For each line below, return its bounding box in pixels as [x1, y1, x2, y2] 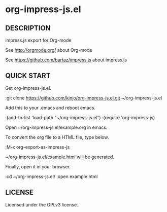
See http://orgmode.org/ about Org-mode [5, 47, 92, 53]
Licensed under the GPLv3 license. [5, 201, 78, 207]
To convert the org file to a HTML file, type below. [5, 134, 109, 140]
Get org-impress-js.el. [5, 85, 52, 91]
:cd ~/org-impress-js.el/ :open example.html [5, 173, 98, 180]
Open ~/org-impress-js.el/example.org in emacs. [5, 124, 108, 130]
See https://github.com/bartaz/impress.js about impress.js [5, 57, 127, 63]
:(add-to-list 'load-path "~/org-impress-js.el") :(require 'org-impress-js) [5, 114, 155, 120]
